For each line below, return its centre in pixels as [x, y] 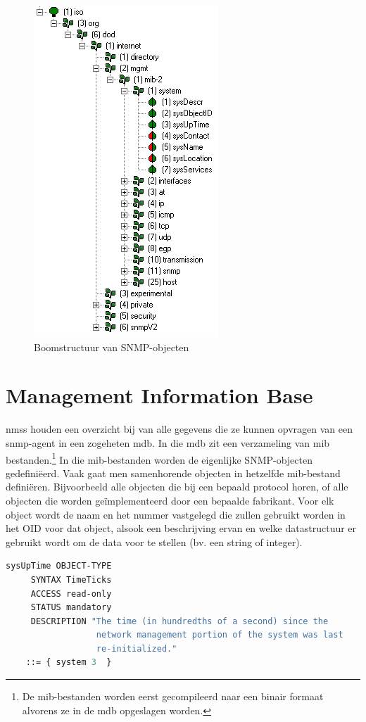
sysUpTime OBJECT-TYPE [59, 566]
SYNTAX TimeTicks [71, 579]
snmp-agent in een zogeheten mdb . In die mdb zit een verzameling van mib [168, 442]
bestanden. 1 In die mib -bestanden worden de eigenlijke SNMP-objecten [159, 458]
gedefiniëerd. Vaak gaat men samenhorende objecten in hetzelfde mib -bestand [173, 473]
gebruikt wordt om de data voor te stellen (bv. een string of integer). [154, 541]
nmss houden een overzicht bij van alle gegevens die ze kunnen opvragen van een [179, 429]
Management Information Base [159, 395]
